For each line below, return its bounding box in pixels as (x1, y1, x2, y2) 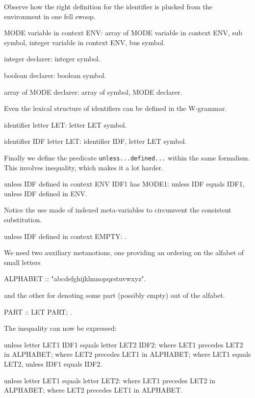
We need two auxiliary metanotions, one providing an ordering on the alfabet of (4, 247, 244, 258)
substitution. (4, 214, 42, 224)
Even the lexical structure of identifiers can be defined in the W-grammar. (4, 103, 227, 113)
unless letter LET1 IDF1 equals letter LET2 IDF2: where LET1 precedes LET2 (4, 339, 243, 349)
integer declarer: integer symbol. (4, 53, 101, 64)
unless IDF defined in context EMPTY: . (4, 231, 127, 241)
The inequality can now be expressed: (4, 323, 117, 333)
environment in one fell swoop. (4, 11, 96, 21)
